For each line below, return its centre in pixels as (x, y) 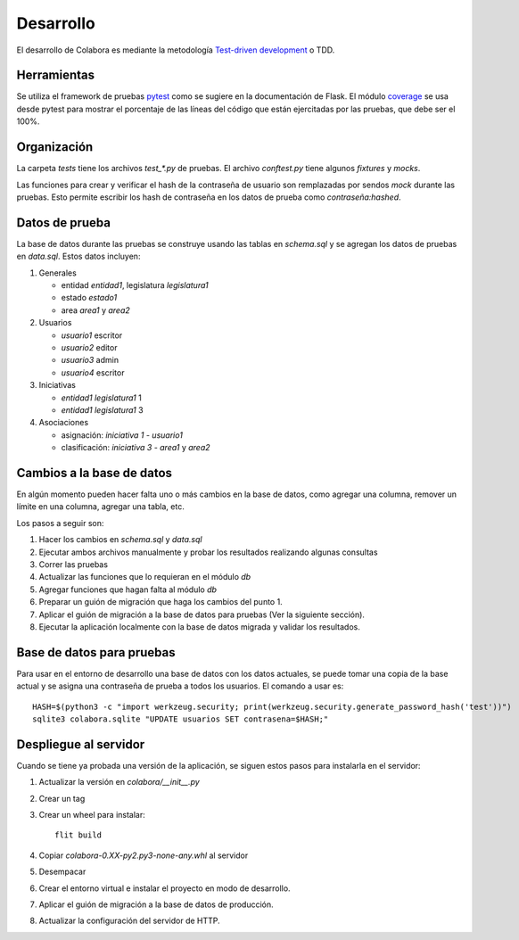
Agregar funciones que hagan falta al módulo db (128, 590)
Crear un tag (62, 798)
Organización (55, 147)
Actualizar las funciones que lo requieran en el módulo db (145, 577)
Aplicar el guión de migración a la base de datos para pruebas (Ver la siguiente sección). (202, 614)
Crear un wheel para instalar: (92, 815)
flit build (78, 835)
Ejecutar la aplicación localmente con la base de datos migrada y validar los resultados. (199, 627)
